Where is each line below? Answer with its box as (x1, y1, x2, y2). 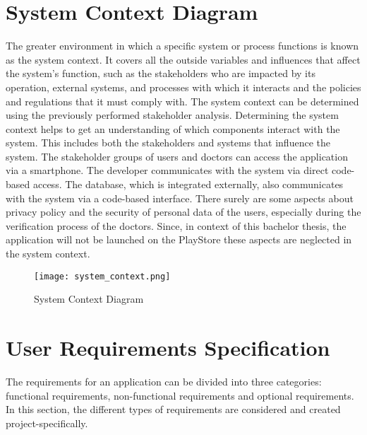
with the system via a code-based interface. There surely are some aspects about (6, 190, 354, 205)
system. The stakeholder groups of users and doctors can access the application (6, 149, 348, 163)
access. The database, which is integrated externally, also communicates (32, 177, 344, 192)
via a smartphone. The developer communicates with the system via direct (6, 163, 329, 178)
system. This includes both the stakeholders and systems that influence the (6, 135, 330, 150)
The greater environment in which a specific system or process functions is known (6, 38, 359, 53)
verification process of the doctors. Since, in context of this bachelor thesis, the (6, 218, 347, 233)
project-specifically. (6, 415, 88, 430)
